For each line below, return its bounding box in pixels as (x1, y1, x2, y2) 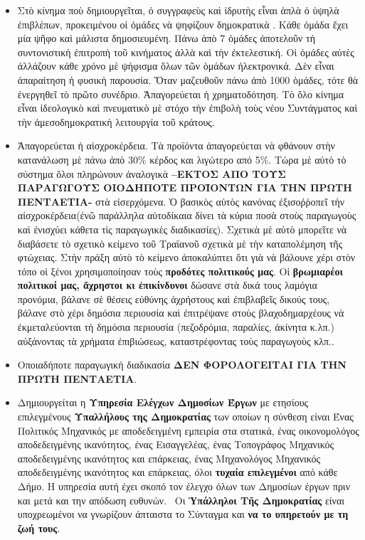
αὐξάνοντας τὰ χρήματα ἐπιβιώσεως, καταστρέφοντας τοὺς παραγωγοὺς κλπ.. (17, 333, 334, 348)
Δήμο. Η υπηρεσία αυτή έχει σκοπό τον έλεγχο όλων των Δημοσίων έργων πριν (17, 479, 350, 493)
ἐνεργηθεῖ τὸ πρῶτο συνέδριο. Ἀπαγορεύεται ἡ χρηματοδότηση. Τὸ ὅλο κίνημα (17, 86, 344, 101)
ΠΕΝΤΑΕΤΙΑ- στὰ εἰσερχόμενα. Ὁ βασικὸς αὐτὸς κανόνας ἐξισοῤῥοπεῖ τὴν (17, 194, 345, 208)
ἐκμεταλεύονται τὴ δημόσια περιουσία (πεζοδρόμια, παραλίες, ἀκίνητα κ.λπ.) (17, 319, 334, 334)
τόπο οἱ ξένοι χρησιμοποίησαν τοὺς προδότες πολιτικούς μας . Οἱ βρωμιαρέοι (17, 263, 343, 278)
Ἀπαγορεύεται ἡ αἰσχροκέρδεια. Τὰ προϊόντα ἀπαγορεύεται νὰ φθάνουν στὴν (17, 138, 335, 153)
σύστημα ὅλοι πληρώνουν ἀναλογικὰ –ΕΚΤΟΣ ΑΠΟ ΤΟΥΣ (17, 166, 287, 181)
